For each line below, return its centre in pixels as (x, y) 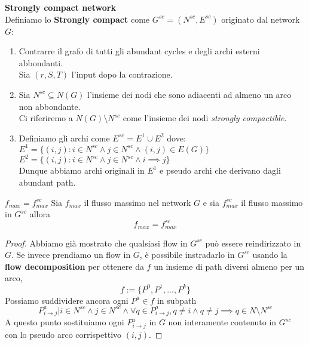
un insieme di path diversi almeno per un (229, 266)
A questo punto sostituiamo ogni (65, 322)
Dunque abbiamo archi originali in (82, 170)
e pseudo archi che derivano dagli (220, 170)
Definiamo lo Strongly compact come (77, 19)
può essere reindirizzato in (253, 243)
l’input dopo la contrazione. (122, 74)
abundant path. (47, 182)
